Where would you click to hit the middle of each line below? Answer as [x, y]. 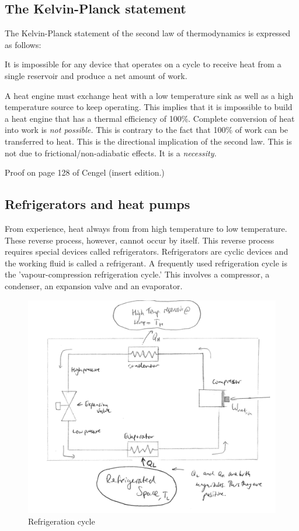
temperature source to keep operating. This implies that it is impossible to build [149, 107]
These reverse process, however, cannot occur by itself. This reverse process [140, 240]
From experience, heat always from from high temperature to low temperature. [146, 228]
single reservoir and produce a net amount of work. [96, 75]
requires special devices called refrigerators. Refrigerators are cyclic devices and [147, 251]
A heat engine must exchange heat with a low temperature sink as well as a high [149, 95]
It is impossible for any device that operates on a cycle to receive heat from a [143, 64]
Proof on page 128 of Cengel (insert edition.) [85, 172]
